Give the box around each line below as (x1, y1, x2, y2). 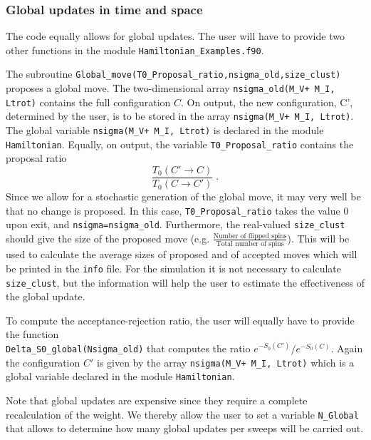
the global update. (6, 289, 85, 304)
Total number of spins (216, 240, 284, 248)
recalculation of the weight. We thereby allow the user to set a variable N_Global (6, 406, 359, 421)
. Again (330, 340, 363, 355)
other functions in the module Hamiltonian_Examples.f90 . (6, 42, 264, 57)
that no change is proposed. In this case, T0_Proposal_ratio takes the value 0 (6, 203, 349, 218)
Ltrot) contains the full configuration (6, 94, 171, 109)
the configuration (6, 354, 80, 369)
